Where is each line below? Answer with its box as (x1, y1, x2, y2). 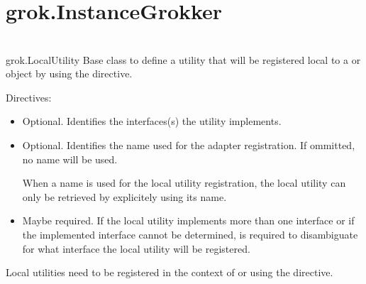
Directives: (6, 89, 52, 104)
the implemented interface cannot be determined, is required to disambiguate (22, 226, 358, 241)
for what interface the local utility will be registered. (22, 241, 250, 256)
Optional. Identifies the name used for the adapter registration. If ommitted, (22, 137, 355, 152)
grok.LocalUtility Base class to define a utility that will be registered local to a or (6, 52, 361, 67)
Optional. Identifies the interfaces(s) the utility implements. (22, 114, 282, 129)
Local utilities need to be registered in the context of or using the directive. (6, 265, 333, 280)
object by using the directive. (6, 66, 133, 81)
